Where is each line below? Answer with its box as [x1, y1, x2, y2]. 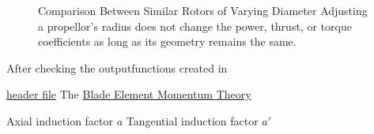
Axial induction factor [6, 112, 114, 128]
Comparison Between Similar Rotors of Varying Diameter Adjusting [38, 2, 368, 18]
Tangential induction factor [126, 112, 259, 128]
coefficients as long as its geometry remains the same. [38, 33, 297, 50]
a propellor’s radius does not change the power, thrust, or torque [38, 17, 352, 34]
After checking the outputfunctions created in [6, 59, 228, 76]
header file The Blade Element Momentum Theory [6, 86, 251, 102]
